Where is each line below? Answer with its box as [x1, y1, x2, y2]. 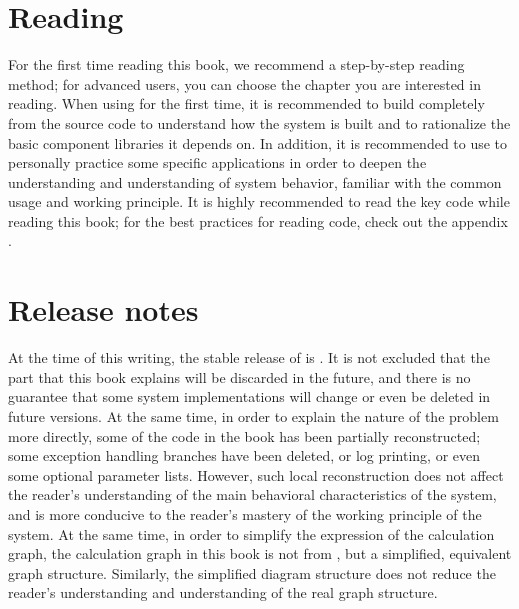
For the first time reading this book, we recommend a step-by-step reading [8, 54, 465, 75]
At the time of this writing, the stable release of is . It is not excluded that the [8, 347, 490, 368]
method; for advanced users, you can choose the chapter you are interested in [8, 73, 481, 94]
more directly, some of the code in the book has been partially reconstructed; [8, 425, 481, 446]
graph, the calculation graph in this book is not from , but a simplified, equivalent [8, 543, 512, 564]
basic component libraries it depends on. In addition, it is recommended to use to [8, 132, 508, 153]
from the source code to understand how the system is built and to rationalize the [8, 112, 511, 133]
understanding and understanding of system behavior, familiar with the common [8, 171, 502, 192]
